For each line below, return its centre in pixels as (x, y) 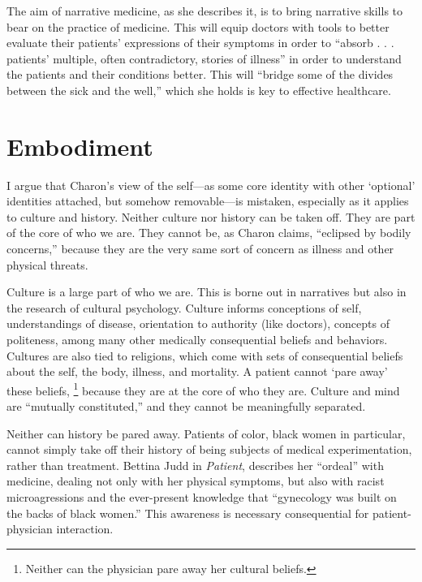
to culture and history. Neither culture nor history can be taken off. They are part (211, 216)
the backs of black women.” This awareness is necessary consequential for (188, 513)
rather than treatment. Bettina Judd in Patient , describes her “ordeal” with (195, 465)
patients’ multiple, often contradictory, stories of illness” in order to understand (204, 58)
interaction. (85, 529)
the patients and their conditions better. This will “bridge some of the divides (200, 74)
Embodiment (80, 146)
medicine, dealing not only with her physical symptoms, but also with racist (196, 481)
